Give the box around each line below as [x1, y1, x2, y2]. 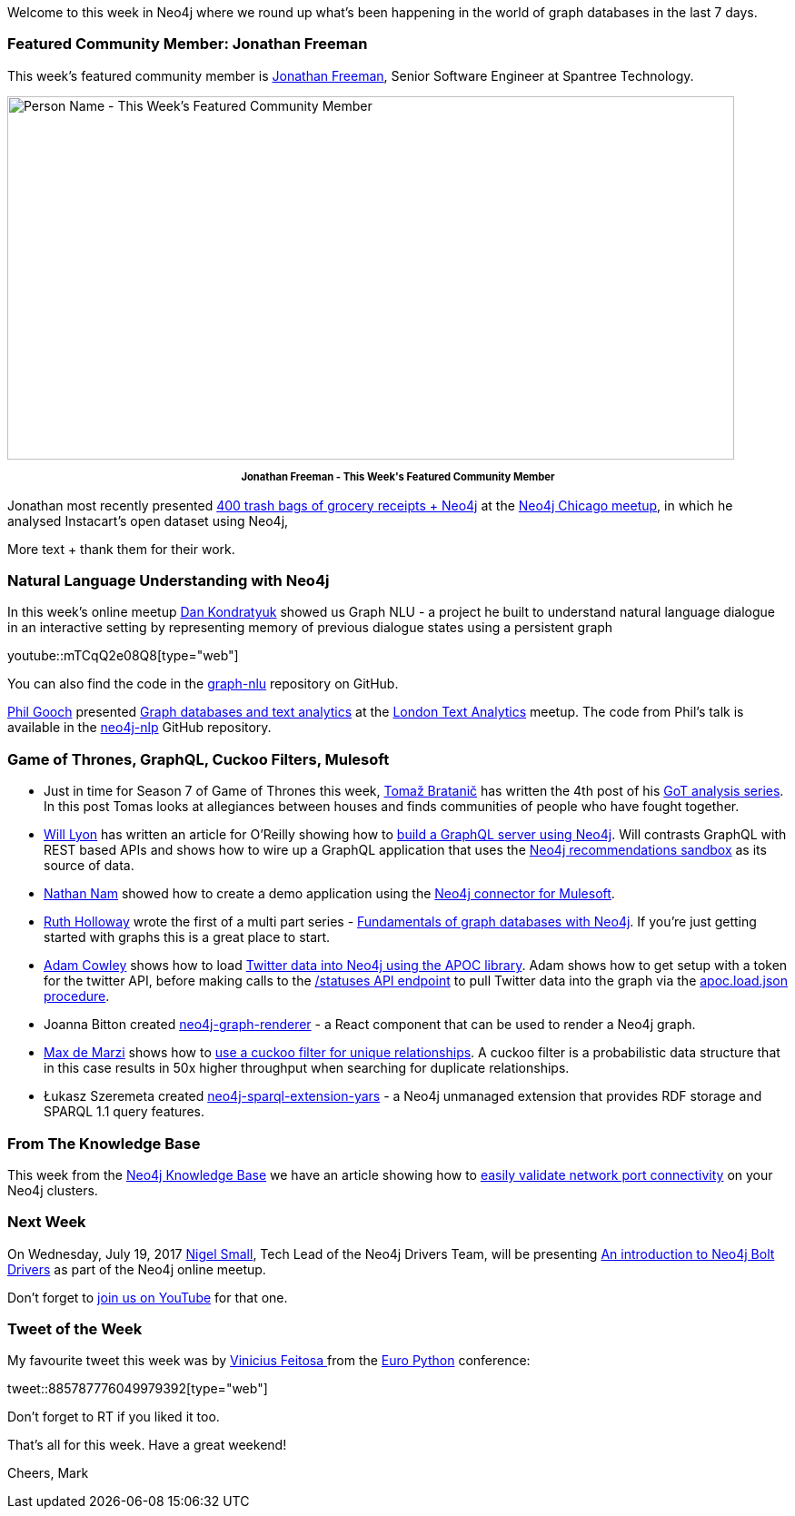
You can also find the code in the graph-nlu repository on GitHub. [7, 676, 399, 692]
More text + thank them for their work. [7, 540, 235, 557]
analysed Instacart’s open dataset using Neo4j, [7, 512, 289, 529]
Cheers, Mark [7, 1465, 89, 1481]
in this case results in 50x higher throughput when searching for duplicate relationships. [44, 1060, 570, 1076]
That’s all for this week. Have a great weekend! [7, 1437, 287, 1453]
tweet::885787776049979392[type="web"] [7, 1381, 268, 1397]
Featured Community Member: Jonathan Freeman [7, 35, 368, 54]
